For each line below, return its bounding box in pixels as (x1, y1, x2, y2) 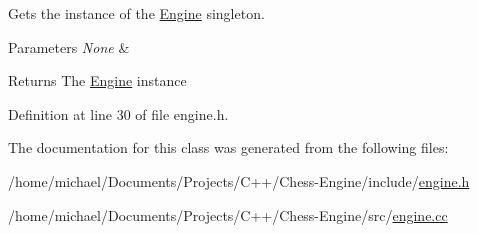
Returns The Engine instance (8, 70, 187, 91)
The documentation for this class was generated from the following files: (8, 137, 449, 158)
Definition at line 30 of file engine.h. (8, 103, 229, 124)
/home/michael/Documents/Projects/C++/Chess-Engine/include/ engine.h (8, 170, 470, 191)
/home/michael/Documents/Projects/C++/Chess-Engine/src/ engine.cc (8, 204, 448, 225)
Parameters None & (8, 36, 130, 57)
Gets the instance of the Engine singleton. (8, 3, 265, 23)
